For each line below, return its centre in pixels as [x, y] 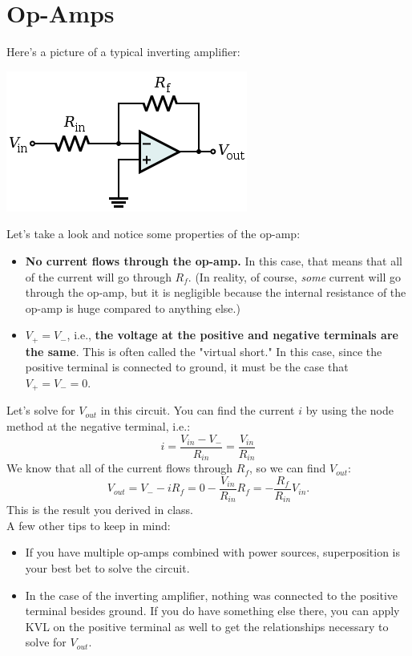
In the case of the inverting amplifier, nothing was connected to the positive [212, 595]
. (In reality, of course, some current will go [294, 276]
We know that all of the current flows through [120, 468]
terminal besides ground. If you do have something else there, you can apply [212, 611]
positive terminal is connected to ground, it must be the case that [187, 367]
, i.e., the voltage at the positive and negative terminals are [232, 335]
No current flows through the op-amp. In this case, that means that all [214, 260]
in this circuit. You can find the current [198, 410]
